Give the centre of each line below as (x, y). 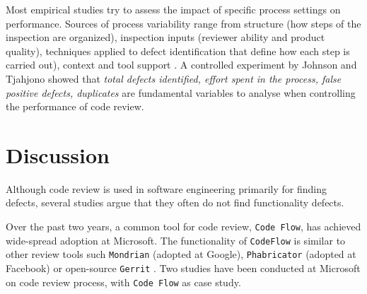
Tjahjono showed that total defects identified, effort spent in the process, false (174, 78)
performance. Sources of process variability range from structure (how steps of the (183, 23)
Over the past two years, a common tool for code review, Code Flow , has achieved (183, 227)
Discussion (58, 154)
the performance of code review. (75, 106)
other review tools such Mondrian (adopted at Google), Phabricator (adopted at (181, 254)
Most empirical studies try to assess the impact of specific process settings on (173, 9)
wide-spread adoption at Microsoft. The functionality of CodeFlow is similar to (176, 240)
